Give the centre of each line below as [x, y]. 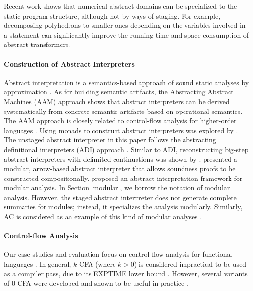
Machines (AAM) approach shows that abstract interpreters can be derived [117, 101]
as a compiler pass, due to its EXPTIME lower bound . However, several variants [126, 273]
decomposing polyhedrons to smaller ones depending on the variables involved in [125, 25]
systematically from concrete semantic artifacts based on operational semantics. [123, 111]
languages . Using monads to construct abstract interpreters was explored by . [121, 130]
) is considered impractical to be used [190, 264]
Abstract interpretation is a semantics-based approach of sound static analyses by [126, 82]
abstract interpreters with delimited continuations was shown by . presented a [121, 159]
